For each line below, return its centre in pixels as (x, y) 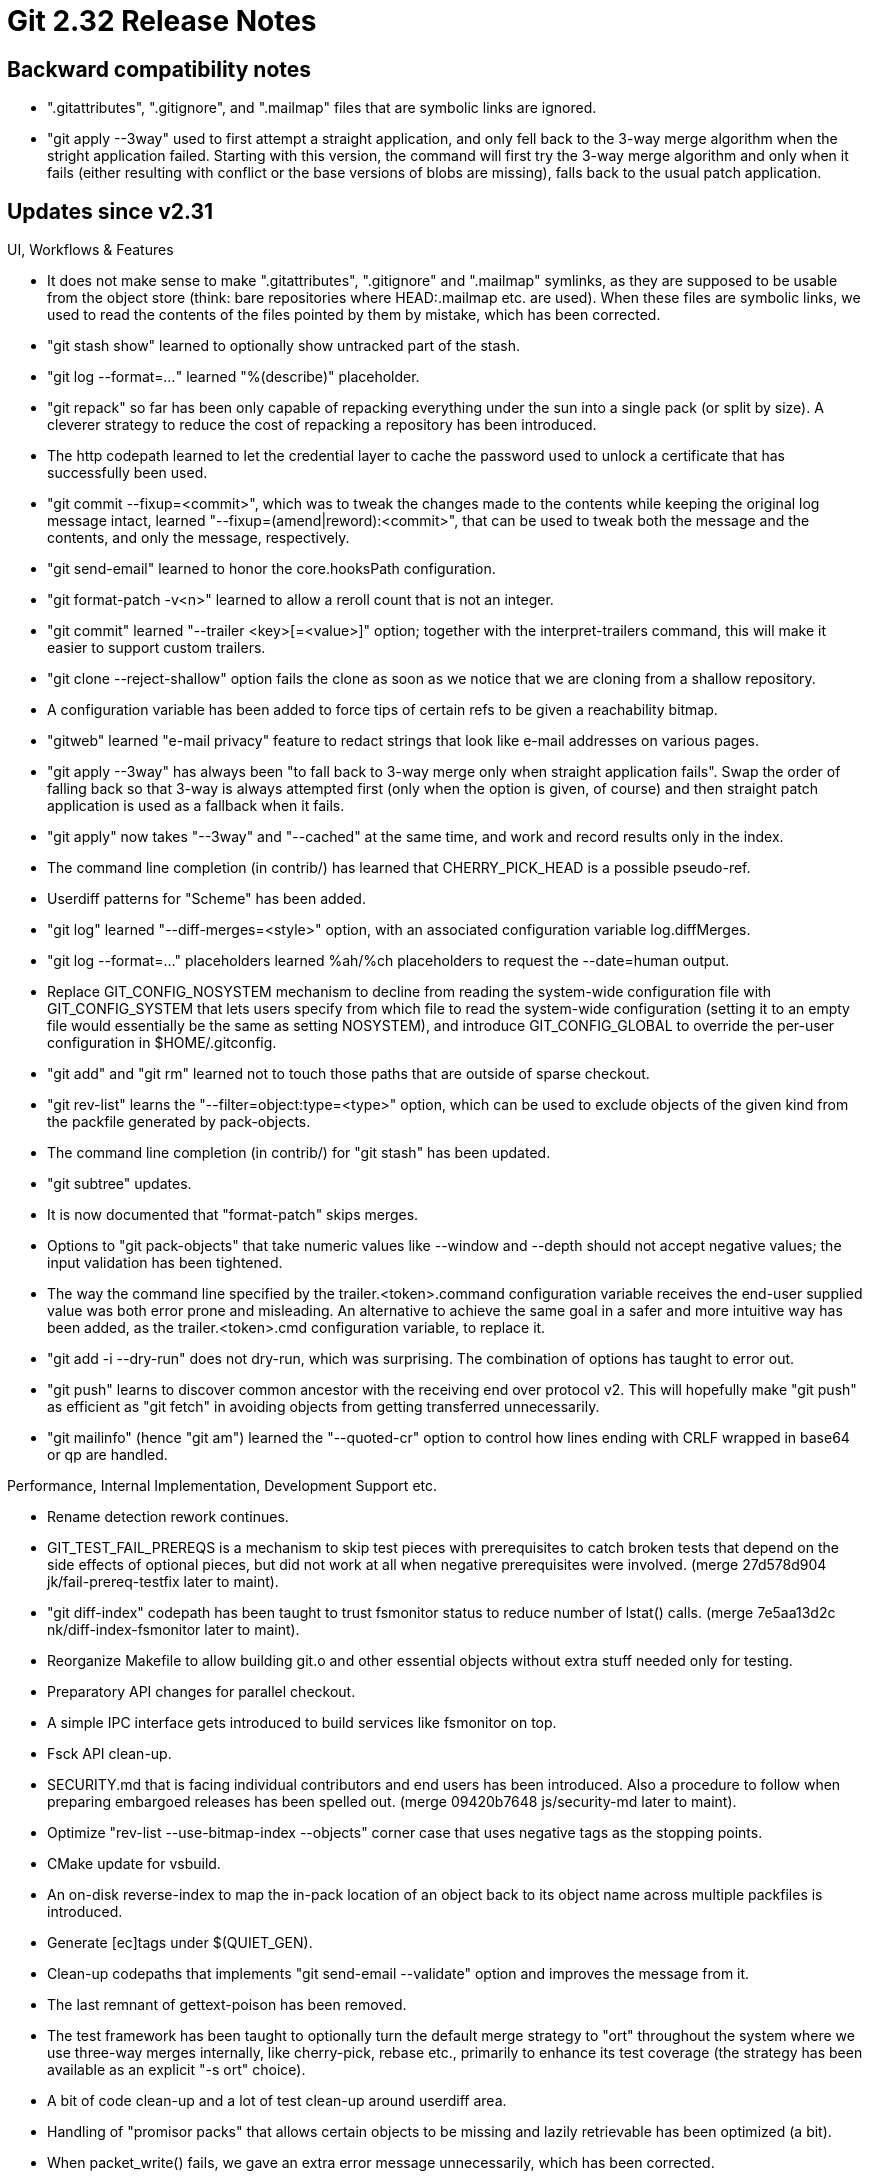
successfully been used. (127, 473)
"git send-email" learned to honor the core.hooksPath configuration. (271, 569)
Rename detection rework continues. (168, 1517)
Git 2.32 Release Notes (162, 21)
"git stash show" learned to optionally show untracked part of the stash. (284, 346)
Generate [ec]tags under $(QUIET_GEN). (180, 1943)
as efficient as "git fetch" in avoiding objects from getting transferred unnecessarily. (323, 1407)
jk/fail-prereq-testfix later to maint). (163, 1582)
